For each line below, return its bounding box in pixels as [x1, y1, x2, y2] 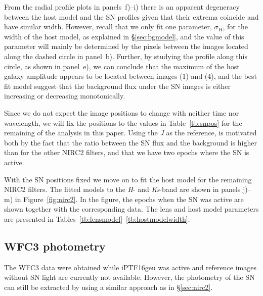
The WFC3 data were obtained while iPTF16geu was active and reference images [4, 262, 256, 272]
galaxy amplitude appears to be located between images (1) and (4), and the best [4, 71, 257, 81]
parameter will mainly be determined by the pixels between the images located [4, 41, 248, 52]
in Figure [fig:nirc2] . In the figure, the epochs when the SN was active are [15, 193, 244, 204]
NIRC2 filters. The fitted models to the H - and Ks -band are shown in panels [4, 184, 241, 194]
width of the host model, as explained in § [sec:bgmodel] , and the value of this [4, 31, 244, 41]
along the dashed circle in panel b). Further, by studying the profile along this [4, 51, 247, 61]
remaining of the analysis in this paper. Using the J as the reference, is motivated [4, 127, 257, 138]
